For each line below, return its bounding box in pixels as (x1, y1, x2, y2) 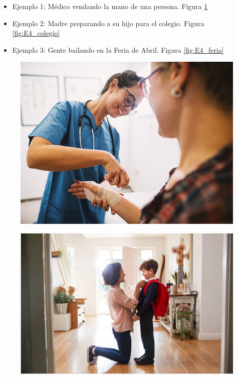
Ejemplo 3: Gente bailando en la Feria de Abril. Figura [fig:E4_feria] (12, 44, 224, 55)
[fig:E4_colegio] (12, 28, 60, 38)
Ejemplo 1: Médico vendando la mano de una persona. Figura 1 (12, 1, 208, 11)
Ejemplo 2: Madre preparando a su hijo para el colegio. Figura (12, 18, 204, 28)
